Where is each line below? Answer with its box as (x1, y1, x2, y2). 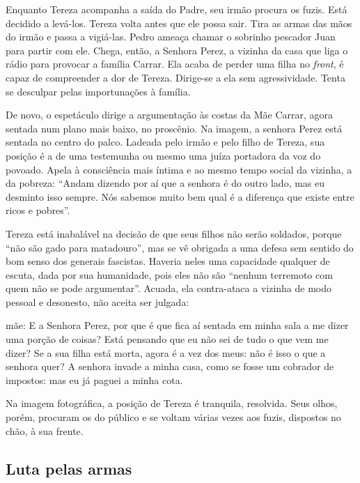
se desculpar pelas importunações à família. (6, 84, 191, 98)
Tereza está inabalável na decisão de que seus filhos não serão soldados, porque (6, 226, 342, 240)
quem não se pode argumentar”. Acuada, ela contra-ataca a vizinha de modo (6, 281, 332, 296)
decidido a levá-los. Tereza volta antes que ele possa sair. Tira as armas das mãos (6, 15, 352, 30)
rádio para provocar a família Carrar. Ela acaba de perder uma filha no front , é (6, 56, 344, 71)
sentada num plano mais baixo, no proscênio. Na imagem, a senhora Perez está (6, 121, 343, 135)
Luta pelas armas (6, 457, 132, 479)
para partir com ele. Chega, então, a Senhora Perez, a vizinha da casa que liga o (6, 43, 348, 57)
